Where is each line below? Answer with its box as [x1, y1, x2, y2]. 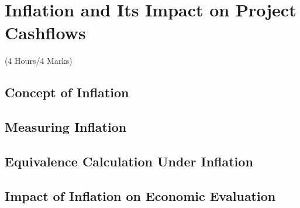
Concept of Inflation [5, 83, 129, 101]
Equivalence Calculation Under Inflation [5, 152, 253, 170]
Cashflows [5, 21, 86, 45]
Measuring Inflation [5, 118, 127, 136]
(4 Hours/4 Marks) [5, 54, 73, 67]
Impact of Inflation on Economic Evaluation [5, 186, 276, 204]
